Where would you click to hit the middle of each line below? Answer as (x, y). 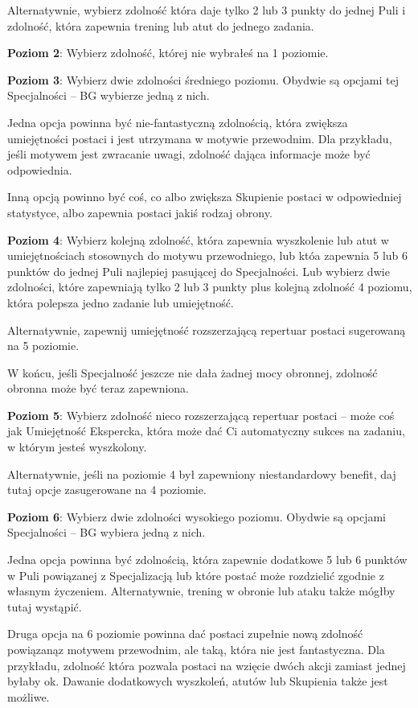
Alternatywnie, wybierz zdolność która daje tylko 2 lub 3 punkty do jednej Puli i (207, 10)
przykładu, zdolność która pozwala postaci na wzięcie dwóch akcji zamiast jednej (207, 665)
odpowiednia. (40, 169)
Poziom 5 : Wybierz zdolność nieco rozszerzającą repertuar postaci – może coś (201, 415)
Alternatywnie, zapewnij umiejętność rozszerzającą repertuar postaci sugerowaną (207, 329)
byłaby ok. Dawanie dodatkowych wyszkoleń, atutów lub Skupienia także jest (198, 681)
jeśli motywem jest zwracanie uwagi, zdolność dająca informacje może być (189, 154)
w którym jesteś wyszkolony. (77, 447)
